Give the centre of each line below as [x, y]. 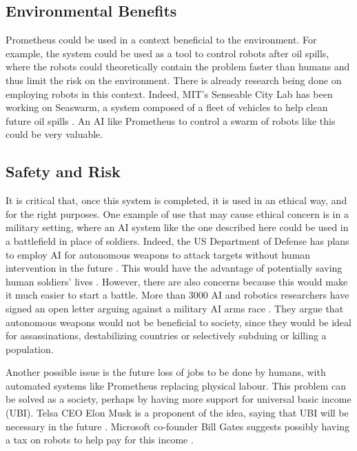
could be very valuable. [54, 134]
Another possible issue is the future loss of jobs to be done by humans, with [166, 372]
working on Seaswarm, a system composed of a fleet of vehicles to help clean [167, 107]
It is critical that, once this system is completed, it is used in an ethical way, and [176, 200]
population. [30, 349]
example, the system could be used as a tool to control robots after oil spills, [167, 53]
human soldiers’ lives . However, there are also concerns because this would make [177, 281]
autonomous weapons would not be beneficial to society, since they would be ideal [178, 322]
